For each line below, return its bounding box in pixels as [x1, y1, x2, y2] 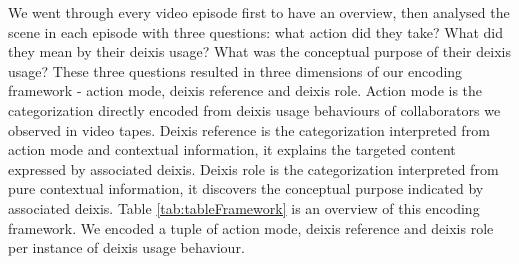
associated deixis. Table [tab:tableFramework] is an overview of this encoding [8, 197, 480, 218]
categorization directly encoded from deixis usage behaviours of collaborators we [8, 99, 501, 120]
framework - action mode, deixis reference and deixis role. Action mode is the [8, 80, 483, 101]
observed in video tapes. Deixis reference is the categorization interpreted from [8, 119, 490, 140]
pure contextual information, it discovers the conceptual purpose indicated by [8, 178, 484, 199]
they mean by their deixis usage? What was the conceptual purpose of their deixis [8, 41, 511, 62]
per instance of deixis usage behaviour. [8, 237, 245, 258]
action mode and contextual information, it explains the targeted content [8, 139, 456, 160]
